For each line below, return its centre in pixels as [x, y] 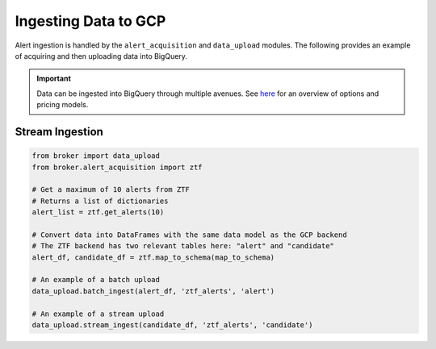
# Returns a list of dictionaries [100, 201]
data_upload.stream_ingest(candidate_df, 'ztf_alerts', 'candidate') [172, 325]
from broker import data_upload [96, 156]
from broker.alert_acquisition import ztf [117, 167]
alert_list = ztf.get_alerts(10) [98, 212]
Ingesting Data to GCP [90, 21]
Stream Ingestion [59, 132]
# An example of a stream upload [98, 314]
